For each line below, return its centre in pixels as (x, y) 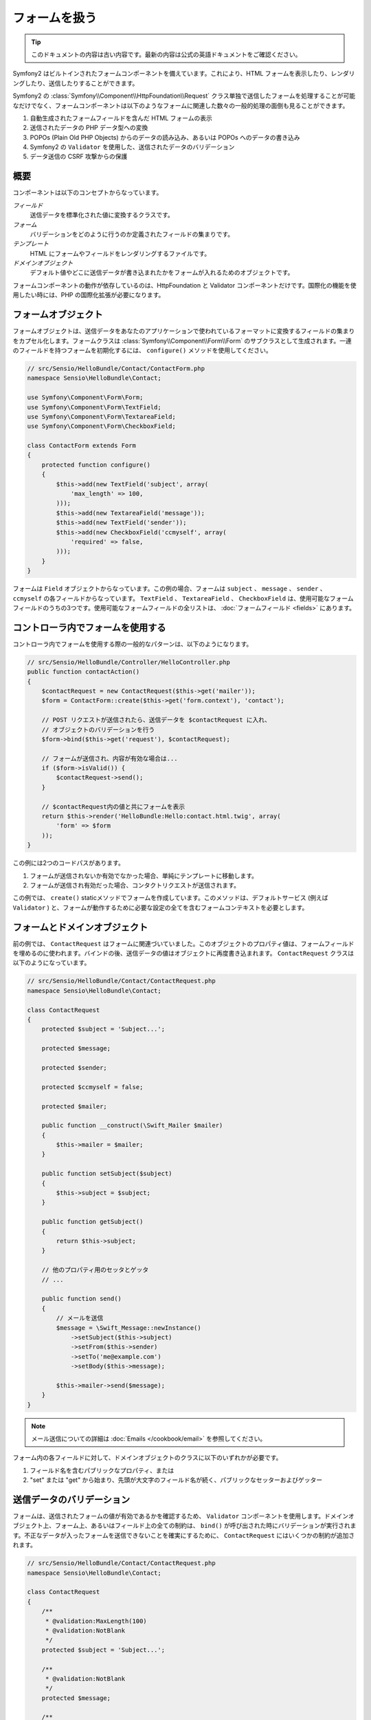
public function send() (81, 1299)
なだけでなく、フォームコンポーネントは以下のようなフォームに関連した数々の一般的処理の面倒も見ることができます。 (181, 105)
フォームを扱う (55, 18)
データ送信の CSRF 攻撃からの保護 (79, 157)
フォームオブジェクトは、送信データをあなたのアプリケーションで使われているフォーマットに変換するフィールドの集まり (184, 331)
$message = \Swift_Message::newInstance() (129, 1327)
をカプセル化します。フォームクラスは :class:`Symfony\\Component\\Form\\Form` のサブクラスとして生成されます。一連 (182, 341)
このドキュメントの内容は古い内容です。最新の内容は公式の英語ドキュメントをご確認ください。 (166, 54)
